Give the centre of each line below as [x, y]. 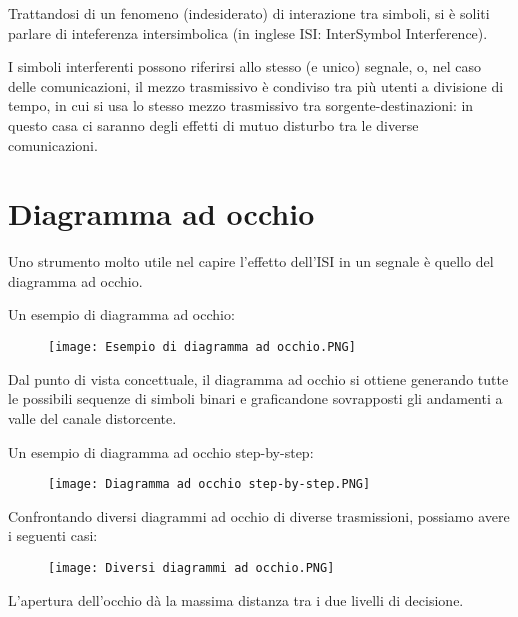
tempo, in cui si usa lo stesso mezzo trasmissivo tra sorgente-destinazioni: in [241, 105]
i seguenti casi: [53, 535]
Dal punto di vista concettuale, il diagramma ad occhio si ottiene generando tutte [258, 378]
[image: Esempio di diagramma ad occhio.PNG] [202, 347]
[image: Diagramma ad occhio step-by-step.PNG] [209, 484]
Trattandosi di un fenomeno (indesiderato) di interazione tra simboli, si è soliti [249, 13]
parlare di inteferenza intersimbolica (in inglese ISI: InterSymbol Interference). [248, 32]
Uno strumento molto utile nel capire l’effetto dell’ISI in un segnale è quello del [251, 261]
